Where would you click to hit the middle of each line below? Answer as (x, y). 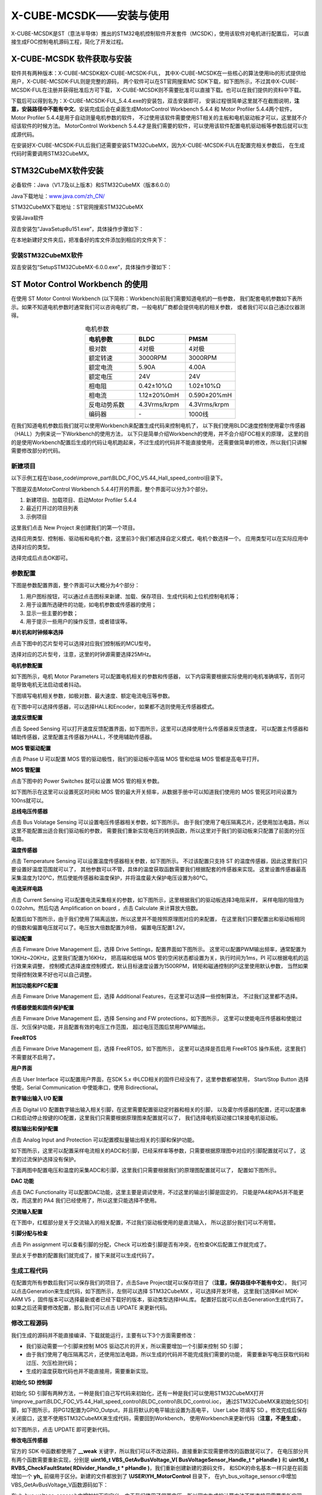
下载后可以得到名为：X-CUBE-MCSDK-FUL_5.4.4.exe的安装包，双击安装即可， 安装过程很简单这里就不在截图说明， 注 (155, 101)
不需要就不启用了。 (35, 1057)
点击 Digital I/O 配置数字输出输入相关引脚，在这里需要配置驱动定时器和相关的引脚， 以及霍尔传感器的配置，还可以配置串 (159, 1109)
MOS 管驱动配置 (31, 748)
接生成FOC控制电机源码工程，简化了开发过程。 (69, 41)
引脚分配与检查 (29, 1233)
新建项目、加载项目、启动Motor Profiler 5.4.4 (81, 500)
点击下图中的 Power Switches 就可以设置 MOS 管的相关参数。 (87, 781)
